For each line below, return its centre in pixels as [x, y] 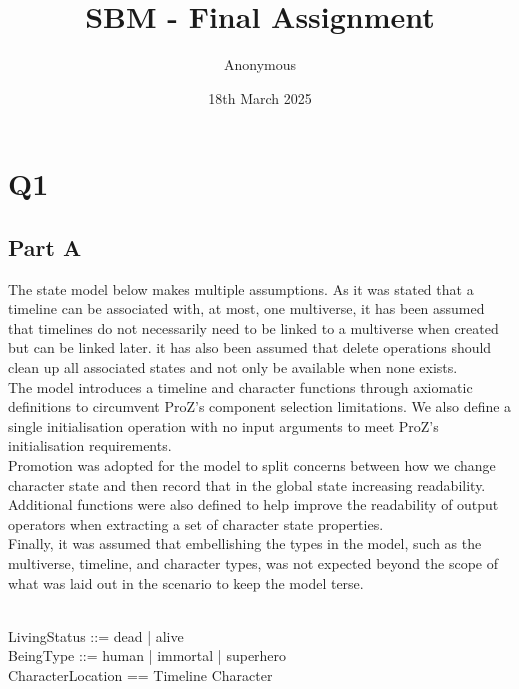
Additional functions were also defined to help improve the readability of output [253, 504]
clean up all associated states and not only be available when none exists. [233, 367]
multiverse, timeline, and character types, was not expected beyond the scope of [253, 563]
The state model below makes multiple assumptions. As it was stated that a [241, 288]
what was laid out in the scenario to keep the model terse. [186, 582]
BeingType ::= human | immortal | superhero [147, 655]
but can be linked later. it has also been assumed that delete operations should [250, 347]
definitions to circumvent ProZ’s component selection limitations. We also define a [260, 406]
